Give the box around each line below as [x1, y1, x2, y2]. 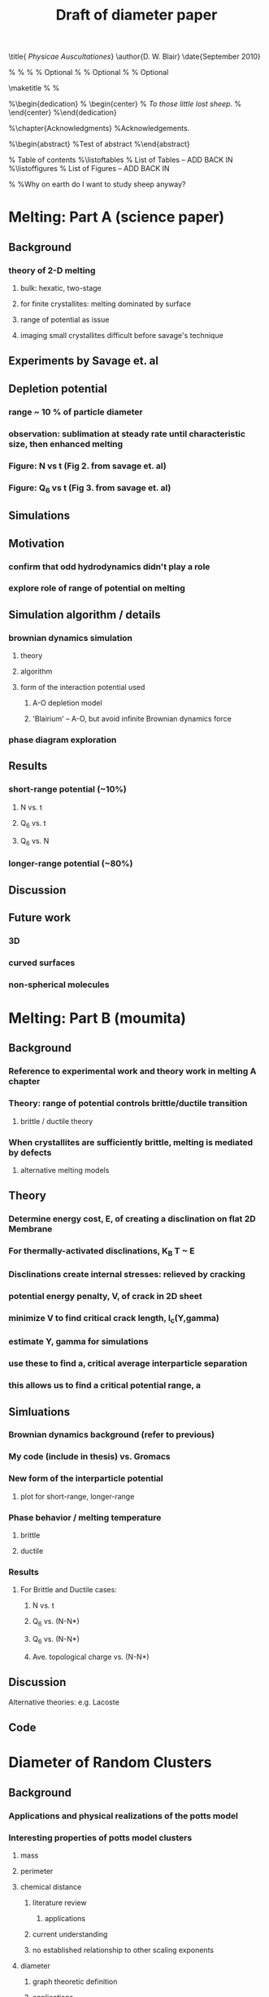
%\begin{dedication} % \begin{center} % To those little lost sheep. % [8, 99, 242, 109]
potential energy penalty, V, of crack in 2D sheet [8, 1291, 202, 1302]
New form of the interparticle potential [8, 1473, 164, 1484]
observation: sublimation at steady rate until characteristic [8, 428, 246, 439]
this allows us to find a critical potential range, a [8, 1380, 202, 1391]
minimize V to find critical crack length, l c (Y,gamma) [8, 1313, 219, 1325]
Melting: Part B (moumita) [8, 1008, 187, 1027]
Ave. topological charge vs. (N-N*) [32, 1652, 150, 1661]
